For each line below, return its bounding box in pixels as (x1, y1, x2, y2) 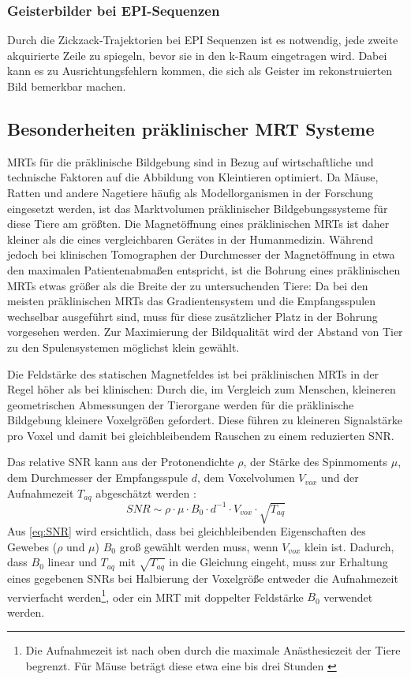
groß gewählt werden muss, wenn (119, 538, 278, 554)
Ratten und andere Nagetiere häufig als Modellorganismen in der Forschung (7, 184, 374, 200)
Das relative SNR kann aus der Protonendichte (7, 453, 234, 470)
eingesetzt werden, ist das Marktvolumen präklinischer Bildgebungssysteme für (7, 200, 388, 216)
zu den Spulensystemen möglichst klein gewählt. (7, 338, 240, 355)
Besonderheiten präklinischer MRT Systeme (7, 116, 375, 140)
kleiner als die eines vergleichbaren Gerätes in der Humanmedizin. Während (7, 230, 374, 247)
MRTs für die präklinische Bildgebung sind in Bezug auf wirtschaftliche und (7, 153, 374, 170)
